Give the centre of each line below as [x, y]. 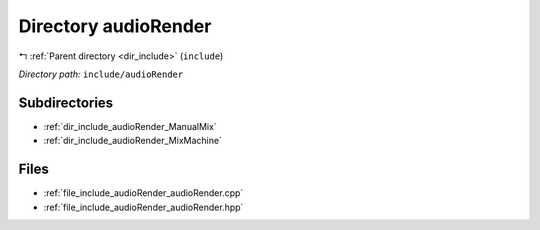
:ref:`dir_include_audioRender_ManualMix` [130, 126]
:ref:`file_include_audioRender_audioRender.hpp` [143, 207]
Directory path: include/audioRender [101, 74]
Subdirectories [66, 102]
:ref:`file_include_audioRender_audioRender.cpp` [143, 193]
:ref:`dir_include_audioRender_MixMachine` [132, 141]
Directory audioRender [115, 26]
